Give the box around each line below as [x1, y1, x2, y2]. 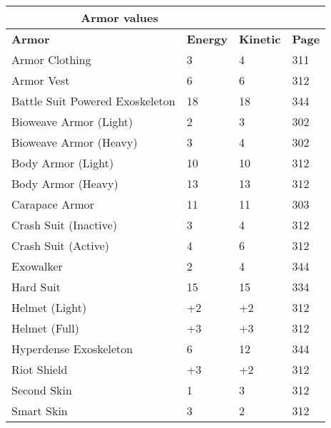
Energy [186, 31, 228, 47]
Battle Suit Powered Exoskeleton [11, 93, 175, 109]
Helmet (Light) [11, 299, 87, 315]
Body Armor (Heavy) [11, 175, 118, 192]
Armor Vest [11, 72, 70, 88]
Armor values [81, 9, 158, 26]
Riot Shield [11, 361, 68, 377]
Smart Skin [11, 402, 68, 419]
